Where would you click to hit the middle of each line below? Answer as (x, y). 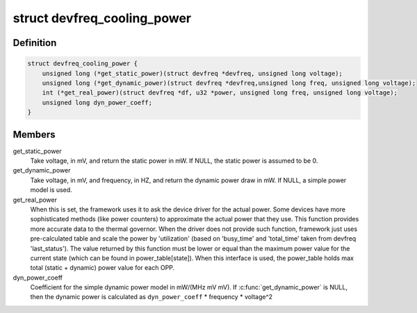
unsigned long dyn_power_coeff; (97, 102)
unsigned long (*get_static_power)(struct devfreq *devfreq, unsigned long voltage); (193, 73)
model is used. (51, 190)
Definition (35, 43)
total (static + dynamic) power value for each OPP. (103, 268)
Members (34, 135)
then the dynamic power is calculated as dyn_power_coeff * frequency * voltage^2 (152, 297)
